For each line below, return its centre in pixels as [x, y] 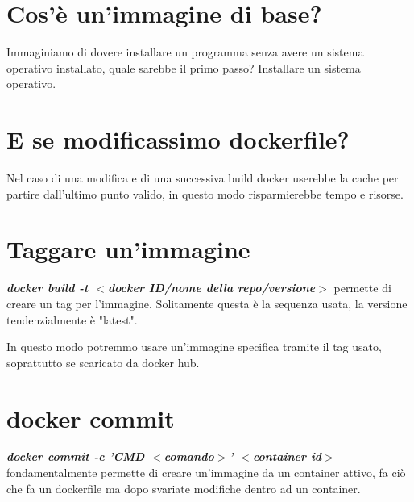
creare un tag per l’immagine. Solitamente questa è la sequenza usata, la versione [207, 303]
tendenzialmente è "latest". [72, 319]
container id [287, 456]
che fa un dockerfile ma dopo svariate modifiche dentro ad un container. [184, 488]
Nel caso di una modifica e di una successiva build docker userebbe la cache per [203, 178]
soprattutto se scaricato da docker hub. [103, 362]
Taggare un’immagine [128, 249]
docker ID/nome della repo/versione [211, 288]
